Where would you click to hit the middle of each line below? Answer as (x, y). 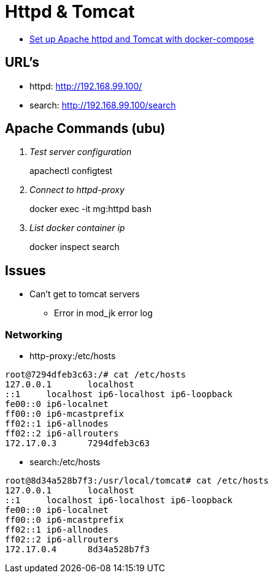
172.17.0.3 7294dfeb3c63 (78, 443)
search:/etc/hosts (65, 462)
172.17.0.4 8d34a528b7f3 (78, 549)
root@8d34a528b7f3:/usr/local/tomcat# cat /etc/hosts (137, 481)
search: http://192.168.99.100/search (103, 105)
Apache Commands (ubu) (85, 129)
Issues (25, 270)
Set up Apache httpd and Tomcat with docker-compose (142, 39)
